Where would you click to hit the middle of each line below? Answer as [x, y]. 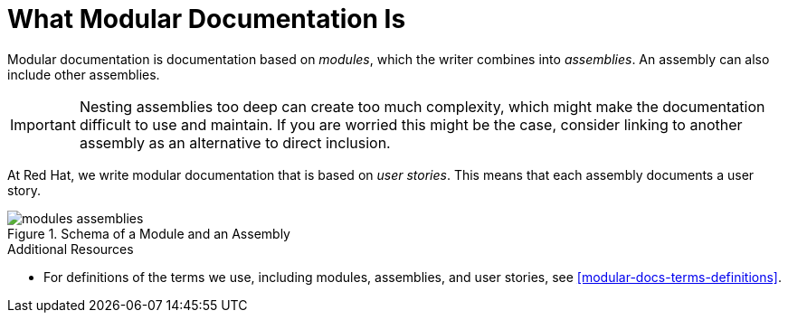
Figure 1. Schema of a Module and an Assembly [149, 233]
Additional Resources [71, 249]
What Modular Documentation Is [207, 19]
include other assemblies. [84, 74]
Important [43, 124]
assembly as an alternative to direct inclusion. [235, 142]
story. [24, 190]
